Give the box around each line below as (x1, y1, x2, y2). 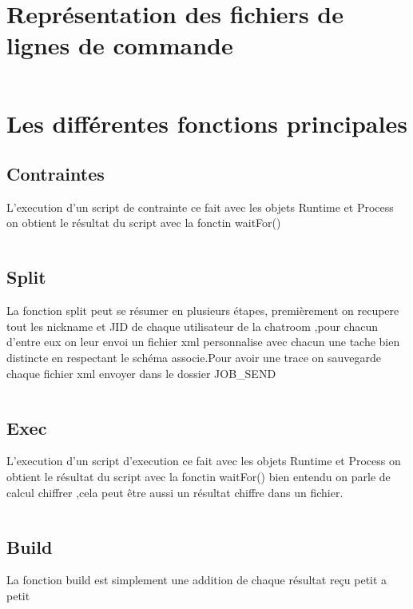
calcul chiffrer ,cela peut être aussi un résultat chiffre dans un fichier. (6, 484, 344, 500)
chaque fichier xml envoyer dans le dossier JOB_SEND (6, 364, 276, 381)
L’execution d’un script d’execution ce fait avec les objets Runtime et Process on (6, 452, 401, 469)
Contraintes (6, 161, 105, 186)
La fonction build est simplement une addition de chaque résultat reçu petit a (6, 571, 387, 588)
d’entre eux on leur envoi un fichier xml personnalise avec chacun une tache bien (6, 333, 400, 350)
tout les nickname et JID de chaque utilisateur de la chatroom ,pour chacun (6, 317, 378, 334)
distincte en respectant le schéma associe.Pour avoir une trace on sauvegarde (6, 349, 382, 366)
